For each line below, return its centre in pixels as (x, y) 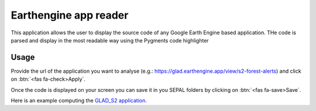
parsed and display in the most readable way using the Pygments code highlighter (110, 40)
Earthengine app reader (70, 15)
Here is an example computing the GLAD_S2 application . (79, 101)
